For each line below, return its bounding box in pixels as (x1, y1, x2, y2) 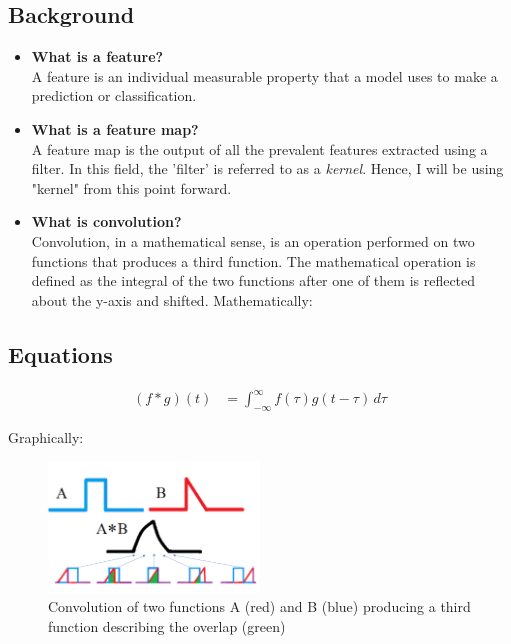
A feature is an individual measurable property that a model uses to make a (31, 65, 498, 86)
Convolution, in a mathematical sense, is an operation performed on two (31, 230, 475, 251)
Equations (8, 338, 113, 369)
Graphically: (8, 426, 84, 447)
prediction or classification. (31, 85, 197, 106)
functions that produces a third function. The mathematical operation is (31, 250, 476, 271)
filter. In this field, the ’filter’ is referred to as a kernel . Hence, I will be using (31, 158, 504, 179)
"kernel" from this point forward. (31, 177, 232, 198)
